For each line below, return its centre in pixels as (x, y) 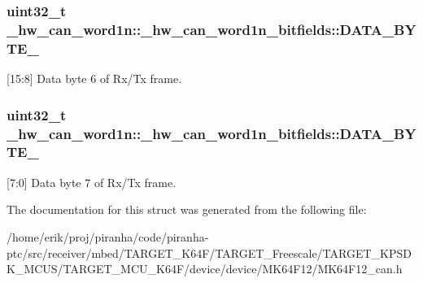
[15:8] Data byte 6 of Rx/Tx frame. (94, 78)
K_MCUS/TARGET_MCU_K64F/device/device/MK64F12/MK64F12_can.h (205, 269)
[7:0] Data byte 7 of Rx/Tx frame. (92, 182)
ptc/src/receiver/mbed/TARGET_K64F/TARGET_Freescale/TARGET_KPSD (209, 253)
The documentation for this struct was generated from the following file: (187, 209)
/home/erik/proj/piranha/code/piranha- (108, 236)
